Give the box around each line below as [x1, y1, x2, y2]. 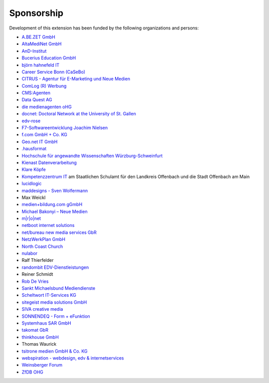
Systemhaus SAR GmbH [21, 320, 72, 326]
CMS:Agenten [21, 90, 51, 96]
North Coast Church [21, 243, 63, 249]
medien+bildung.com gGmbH [21, 201, 83, 207]
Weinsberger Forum [21, 362, 62, 368]
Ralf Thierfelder [21, 257, 54, 263]
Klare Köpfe [21, 167, 46, 173]
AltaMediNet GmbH [21, 41, 62, 47]
